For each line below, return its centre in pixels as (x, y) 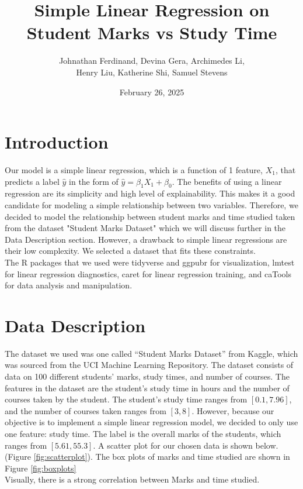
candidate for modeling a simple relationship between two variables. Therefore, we (151, 205)
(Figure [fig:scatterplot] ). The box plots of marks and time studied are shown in (147, 457)
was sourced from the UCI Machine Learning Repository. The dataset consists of (149, 365)
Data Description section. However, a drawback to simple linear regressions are (146, 239)
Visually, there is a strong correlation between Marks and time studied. (132, 479)
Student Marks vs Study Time (152, 32)
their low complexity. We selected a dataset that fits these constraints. (130, 251)
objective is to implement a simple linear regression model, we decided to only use (151, 422)
